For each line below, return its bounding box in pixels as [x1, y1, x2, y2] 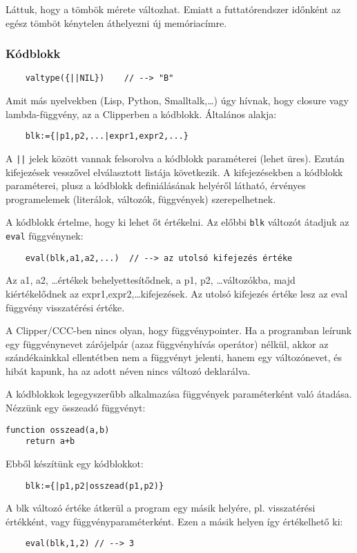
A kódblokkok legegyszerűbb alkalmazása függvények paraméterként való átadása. [6, 387, 352, 401]
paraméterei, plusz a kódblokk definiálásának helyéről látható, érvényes [6, 178, 306, 193]
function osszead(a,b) [6, 425, 110, 435]
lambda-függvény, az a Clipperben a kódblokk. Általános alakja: [6, 106, 277, 121]
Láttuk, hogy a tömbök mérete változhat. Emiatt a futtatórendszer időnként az [6, 2, 341, 16]
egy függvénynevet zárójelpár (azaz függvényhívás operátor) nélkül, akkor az [6, 336, 329, 351]
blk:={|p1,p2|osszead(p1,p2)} [25, 481, 164, 491]
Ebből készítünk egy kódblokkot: [6, 456, 144, 470]
